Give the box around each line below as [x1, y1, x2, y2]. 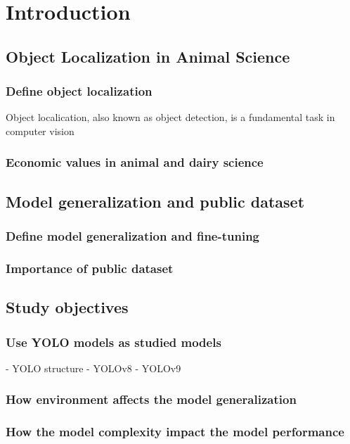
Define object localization [6, 82, 153, 100]
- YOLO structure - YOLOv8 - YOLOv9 [6, 360, 181, 375]
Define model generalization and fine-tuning [6, 227, 260, 245]
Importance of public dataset [6, 259, 174, 277]
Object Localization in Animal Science [6, 45, 290, 67]
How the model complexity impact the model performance [6, 423, 344, 440]
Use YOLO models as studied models [6, 333, 221, 350]
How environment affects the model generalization [6, 391, 297, 408]
